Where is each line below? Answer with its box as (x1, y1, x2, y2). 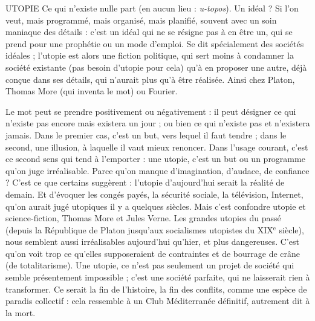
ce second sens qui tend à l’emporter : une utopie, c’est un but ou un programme (5, 152, 305, 165)
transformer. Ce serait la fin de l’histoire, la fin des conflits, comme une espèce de (5, 282, 307, 295)
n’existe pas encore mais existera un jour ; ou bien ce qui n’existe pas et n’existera (5, 117, 310, 129)
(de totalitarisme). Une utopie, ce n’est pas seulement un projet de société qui (5, 259, 294, 271)
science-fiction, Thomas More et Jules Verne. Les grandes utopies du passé (5, 212, 281, 224)
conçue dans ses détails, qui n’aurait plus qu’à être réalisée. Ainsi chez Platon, (5, 73, 295, 85)
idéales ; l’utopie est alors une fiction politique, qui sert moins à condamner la (5, 49, 294, 62)
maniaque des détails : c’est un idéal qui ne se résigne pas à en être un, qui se (5, 25, 293, 38)
